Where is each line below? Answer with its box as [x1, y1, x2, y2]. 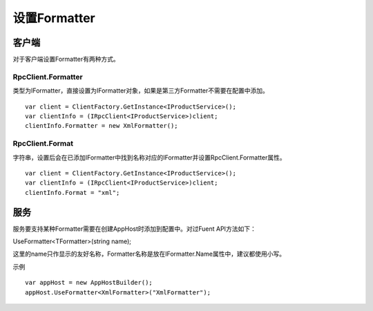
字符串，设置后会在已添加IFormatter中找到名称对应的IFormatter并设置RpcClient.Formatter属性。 [12, 153, 286, 162]
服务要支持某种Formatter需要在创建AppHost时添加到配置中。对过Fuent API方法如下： [12, 225, 257, 233]
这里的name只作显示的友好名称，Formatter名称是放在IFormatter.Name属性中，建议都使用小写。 [12, 249, 286, 258]
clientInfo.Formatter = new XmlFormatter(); [25, 122, 179, 130]
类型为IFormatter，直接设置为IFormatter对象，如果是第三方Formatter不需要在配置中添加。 [12, 86, 269, 95]
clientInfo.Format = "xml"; [25, 189, 120, 196]
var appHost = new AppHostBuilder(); [25, 279, 153, 287]
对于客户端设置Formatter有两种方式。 [12, 55, 120, 64]
